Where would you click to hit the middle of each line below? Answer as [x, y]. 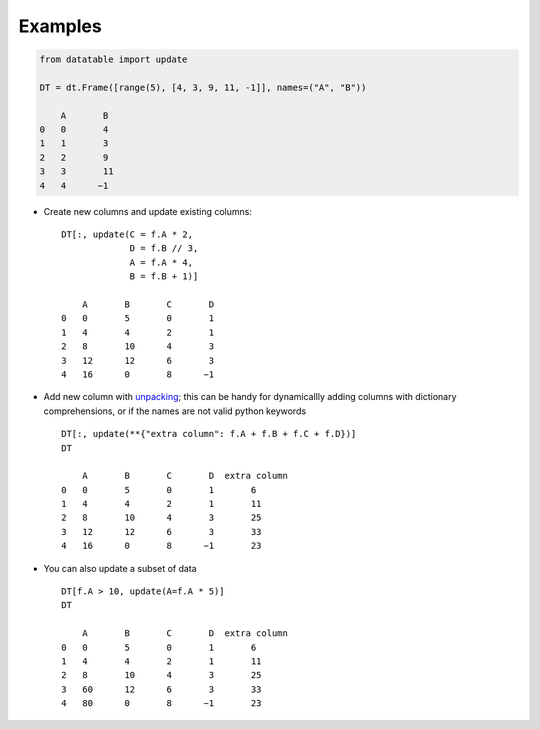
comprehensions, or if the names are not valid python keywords [175, 411]
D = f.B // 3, [164, 248]
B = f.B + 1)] [164, 276]
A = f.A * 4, [161, 262]
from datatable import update [113, 59]
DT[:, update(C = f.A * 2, [127, 234]
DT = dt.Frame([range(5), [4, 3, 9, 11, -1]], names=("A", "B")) [203, 87]
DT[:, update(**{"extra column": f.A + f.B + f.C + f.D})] [209, 434]
